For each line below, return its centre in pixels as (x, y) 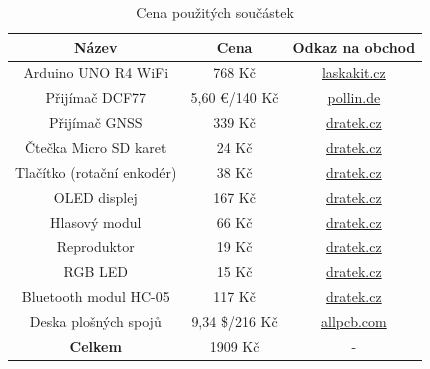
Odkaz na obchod (354, 46)
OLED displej (95, 196)
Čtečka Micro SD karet (96, 146)
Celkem (95, 345)
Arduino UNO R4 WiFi (96, 72)
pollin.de (354, 97)
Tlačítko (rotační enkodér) (96, 171)
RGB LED (95, 271)
